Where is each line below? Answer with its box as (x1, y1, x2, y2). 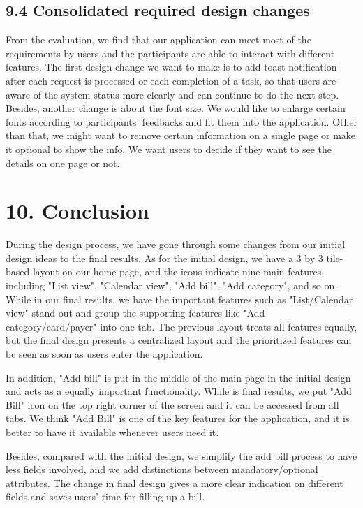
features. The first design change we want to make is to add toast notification (6, 59, 337, 74)
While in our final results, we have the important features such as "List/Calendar (6, 291, 353, 306)
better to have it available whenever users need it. (6, 424, 219, 439)
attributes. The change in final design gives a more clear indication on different (6, 475, 343, 490)
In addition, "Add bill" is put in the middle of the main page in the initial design (6, 370, 351, 384)
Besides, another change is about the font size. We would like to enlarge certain (6, 101, 346, 115)
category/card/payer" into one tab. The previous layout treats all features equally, (6, 319, 357, 333)
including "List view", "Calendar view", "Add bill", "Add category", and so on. (6, 278, 338, 293)
